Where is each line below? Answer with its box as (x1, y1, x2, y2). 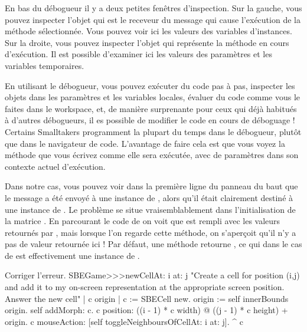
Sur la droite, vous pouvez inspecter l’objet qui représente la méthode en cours (5, 36, 289, 48)
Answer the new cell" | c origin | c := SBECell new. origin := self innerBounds (5, 292, 289, 304)
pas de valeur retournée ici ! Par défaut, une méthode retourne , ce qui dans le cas (5, 238, 302, 250)
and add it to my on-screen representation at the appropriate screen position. (5, 281, 285, 293)
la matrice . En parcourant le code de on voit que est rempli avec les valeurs (5, 215, 280, 227)
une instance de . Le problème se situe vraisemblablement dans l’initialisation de (5, 203, 296, 215)
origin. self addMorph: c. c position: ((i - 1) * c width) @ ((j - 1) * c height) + (5, 304, 288, 316)
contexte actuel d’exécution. (5, 160, 106, 172)
